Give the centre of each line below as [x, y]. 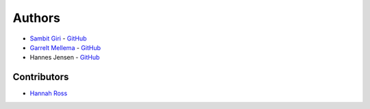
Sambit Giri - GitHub [58, 38]
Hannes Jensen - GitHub [65, 58]
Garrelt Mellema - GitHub [65, 47]
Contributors [41, 77]
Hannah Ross [49, 93]
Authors [37, 18]
